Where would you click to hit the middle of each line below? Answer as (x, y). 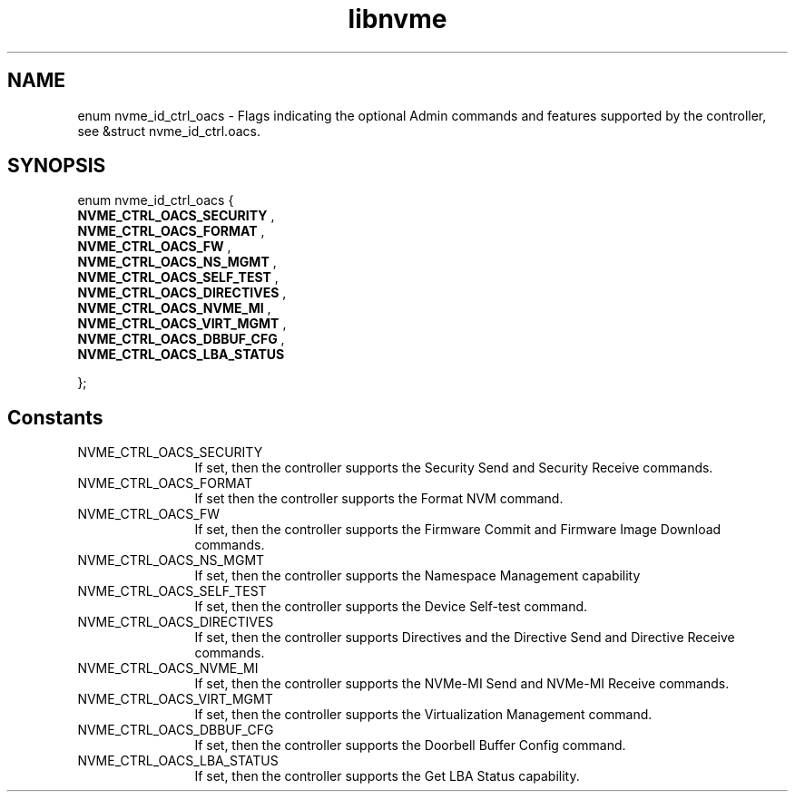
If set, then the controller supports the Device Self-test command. (391, 607)
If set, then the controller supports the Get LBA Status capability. (387, 776)
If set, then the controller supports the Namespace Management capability (417, 576)
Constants (55, 417)
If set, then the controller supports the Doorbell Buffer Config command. (410, 745)
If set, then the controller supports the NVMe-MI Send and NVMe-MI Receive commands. (462, 684)
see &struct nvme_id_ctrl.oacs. (169, 131)
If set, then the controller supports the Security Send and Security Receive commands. (454, 468)
